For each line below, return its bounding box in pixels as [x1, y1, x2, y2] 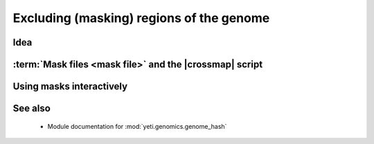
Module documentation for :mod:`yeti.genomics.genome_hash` [47, 122, 227, 130]
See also [12, 103, 51, 114]
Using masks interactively [12, 81, 128, 92]
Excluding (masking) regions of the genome [12, 10, 270, 25]
